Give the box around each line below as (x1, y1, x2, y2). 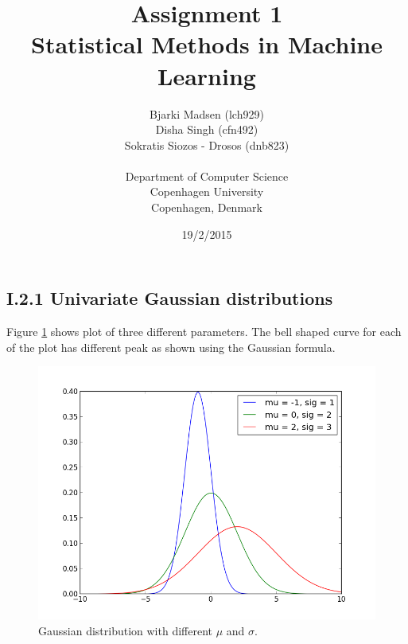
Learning (157, 59, 256, 92)
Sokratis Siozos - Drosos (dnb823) (124, 136, 289, 153)
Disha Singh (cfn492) (155, 121, 258, 138)
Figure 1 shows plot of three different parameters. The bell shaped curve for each (6, 323, 402, 340)
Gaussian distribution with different (38, 622, 213, 638)
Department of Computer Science (125, 167, 289, 184)
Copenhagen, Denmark (151, 199, 262, 216)
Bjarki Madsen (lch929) (150, 105, 264, 122)
